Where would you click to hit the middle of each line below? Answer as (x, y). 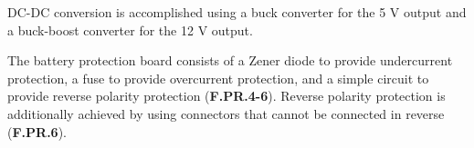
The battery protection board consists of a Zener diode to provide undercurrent (230, 60)
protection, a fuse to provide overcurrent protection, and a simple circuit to (218, 78)
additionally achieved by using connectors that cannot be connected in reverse (226, 113)
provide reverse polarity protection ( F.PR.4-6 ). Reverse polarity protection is (226, 96)
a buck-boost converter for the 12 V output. (130, 30)
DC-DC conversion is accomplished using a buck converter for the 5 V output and (237, 12)
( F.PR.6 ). (37, 131)
